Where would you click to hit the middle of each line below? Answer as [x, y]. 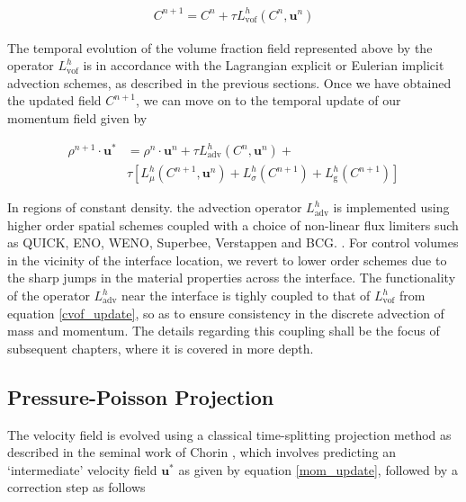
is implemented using [391, 207]
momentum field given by [77, 117]
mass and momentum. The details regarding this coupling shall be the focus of [224, 331]
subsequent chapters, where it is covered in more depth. [161, 348]
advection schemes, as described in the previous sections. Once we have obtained [229, 82]
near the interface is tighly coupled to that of [246, 296]
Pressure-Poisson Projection [141, 396]
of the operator [49, 296]
